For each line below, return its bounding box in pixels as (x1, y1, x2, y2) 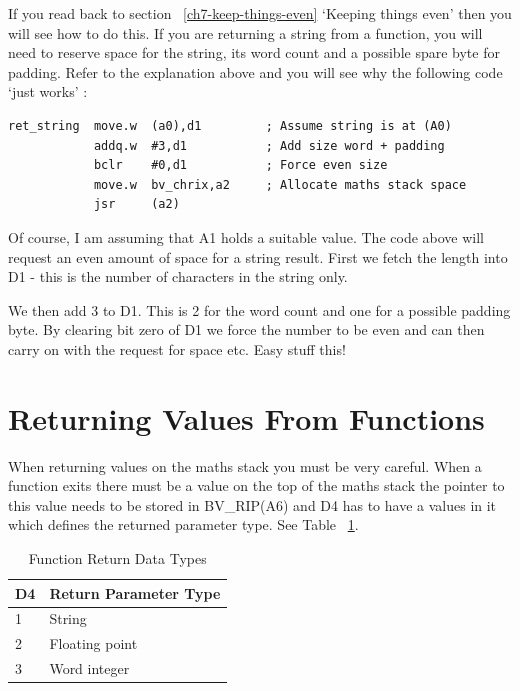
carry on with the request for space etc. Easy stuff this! (8, 338, 346, 359)
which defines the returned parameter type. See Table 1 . (8, 514, 359, 535)
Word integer (49, 658, 130, 679)
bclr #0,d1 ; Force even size (93, 158, 388, 173)
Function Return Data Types (28, 548, 207, 568)
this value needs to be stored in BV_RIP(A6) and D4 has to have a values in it (8, 494, 497, 515)
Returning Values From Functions (8, 397, 485, 438)
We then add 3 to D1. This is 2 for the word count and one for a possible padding (8, 299, 511, 320)
